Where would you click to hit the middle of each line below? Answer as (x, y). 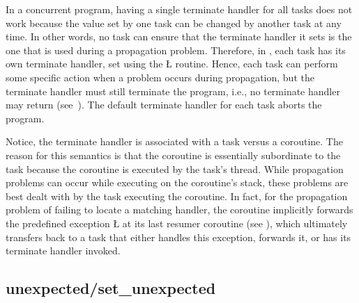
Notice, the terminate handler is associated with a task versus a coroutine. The (174, 141)
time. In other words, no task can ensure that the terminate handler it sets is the (179, 36)
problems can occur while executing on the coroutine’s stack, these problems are (177, 182)
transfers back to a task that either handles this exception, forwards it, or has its (178, 237)
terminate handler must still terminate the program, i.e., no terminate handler (173, 91)
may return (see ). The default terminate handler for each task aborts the (164, 105)
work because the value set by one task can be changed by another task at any (174, 23)
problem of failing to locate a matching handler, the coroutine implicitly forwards (179, 210)
